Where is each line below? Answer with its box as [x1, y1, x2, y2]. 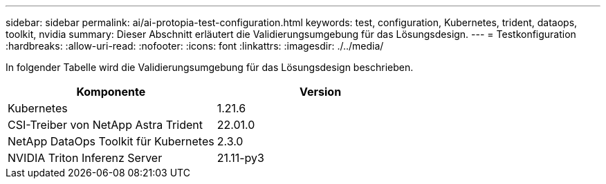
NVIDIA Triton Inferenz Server [8, 151, 163, 165]
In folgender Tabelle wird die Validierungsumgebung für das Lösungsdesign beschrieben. [6, 61, 414, 73]
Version [300, 85, 342, 99]
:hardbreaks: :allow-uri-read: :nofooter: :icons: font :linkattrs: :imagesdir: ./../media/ [6, 40, 384, 52]
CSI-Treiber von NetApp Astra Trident [8, 118, 203, 132]
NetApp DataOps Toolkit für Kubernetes [8, 134, 214, 148]
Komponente [76, 85, 146, 99]
